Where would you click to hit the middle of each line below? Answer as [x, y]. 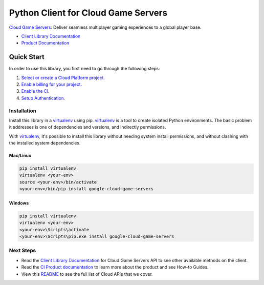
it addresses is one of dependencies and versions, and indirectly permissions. [88, 127]
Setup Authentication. [43, 98]
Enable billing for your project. [52, 84]
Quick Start [27, 57]
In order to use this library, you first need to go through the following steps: [85, 69]
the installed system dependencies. [45, 143]
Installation [23, 111]
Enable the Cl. [35, 91]
